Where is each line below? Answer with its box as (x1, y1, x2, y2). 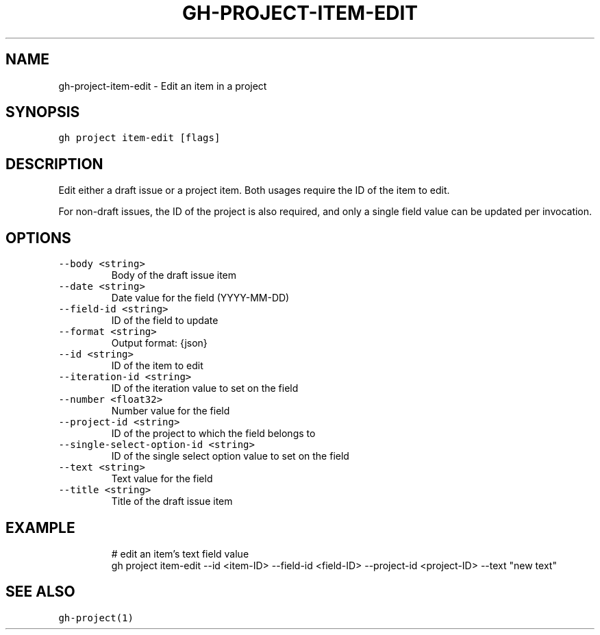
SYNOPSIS (5, 103, 80, 121)
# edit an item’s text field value (111, 547, 249, 560)
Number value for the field (111, 405, 230, 417)
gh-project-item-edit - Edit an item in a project (58, 79, 267, 92)
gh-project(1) (58, 612, 134, 623)
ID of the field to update (111, 314, 218, 327)
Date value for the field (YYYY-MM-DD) (111, 292, 290, 304)
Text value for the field (111, 473, 213, 485)
